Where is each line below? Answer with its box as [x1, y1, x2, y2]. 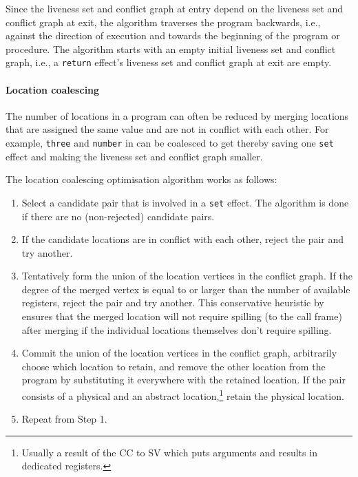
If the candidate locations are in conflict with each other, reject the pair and [21, 232, 344, 246]
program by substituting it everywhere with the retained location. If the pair [21, 372, 346, 387]
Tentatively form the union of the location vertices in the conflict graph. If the [21, 268, 352, 283]
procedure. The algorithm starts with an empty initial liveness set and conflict [6, 41, 336, 56]
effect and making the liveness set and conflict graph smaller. [6, 149, 263, 163]
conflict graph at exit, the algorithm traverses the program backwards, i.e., [6, 14, 321, 29]
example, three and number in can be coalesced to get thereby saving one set [6, 136, 334, 150]
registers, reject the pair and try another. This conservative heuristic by [21, 295, 324, 310]
